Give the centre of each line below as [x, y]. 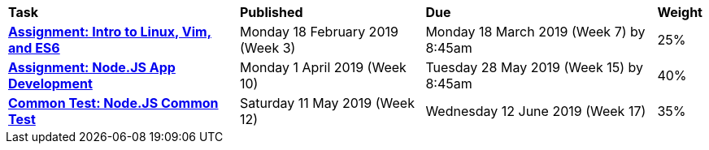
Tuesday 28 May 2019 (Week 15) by [534, 67]
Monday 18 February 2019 [319, 32]
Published [272, 12]
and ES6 [34, 48]
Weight [680, 12]
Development [50, 84]
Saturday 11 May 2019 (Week [327, 103]
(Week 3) [268, 48]
